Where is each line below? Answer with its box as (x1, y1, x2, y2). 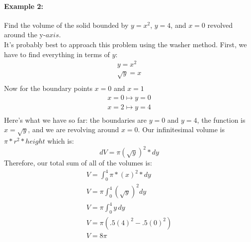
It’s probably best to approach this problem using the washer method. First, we (4, 39, 247, 49)
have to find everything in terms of (4, 49, 110, 59)
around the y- (4, 29, 46, 40)
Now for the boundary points (4, 82, 92, 93)
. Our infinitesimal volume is (138, 124, 225, 135)
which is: (47, 135, 74, 146)
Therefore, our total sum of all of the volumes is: (4, 158, 152, 168)
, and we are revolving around (28, 124, 119, 135)
